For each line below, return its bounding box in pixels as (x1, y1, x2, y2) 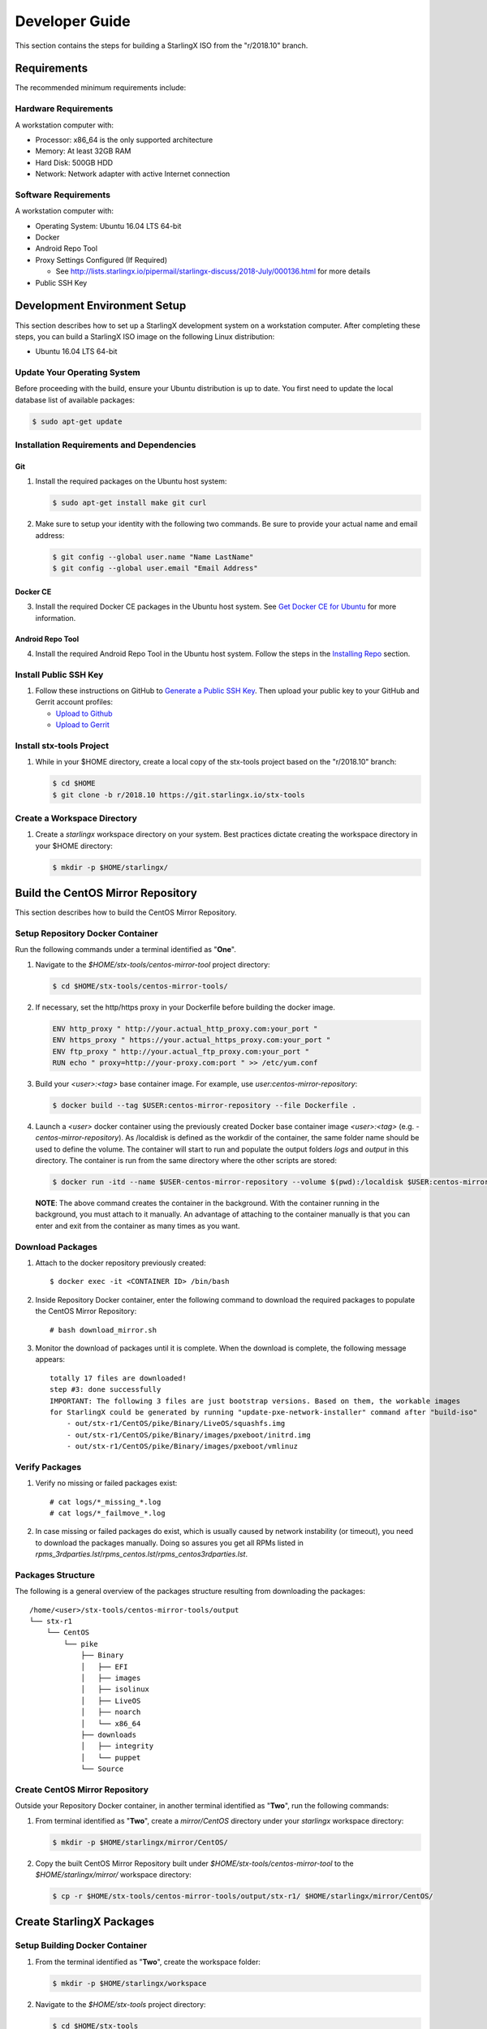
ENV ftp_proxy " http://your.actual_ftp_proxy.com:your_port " (52, 1047, 310, 1056)
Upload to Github (55, 709, 113, 718)
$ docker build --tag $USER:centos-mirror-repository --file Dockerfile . (52, 1101, 357, 1109)
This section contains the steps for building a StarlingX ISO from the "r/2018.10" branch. (15, 41, 308, 50)
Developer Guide (15, 12, 131, 30)
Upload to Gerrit (55, 720, 110, 730)
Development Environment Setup (15, 299, 187, 312)
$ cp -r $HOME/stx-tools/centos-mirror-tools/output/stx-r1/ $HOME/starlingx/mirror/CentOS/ (52, 1892, 433, 1901)
